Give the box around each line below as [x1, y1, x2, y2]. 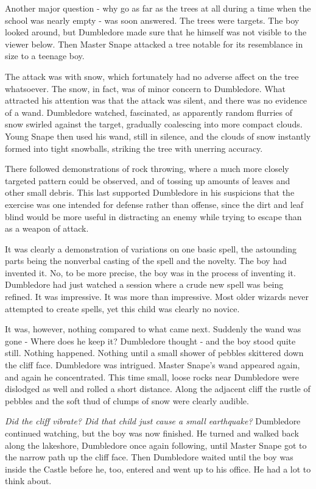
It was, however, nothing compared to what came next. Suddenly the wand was [5, 323, 301, 335]
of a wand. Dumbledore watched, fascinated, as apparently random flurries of [5, 105, 292, 118]
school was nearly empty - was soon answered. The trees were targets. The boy [5, 13, 300, 26]
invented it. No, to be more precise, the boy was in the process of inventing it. [5, 266, 296, 279]
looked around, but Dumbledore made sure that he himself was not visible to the [5, 26, 307, 38]
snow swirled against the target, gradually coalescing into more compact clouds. [5, 118, 303, 130]
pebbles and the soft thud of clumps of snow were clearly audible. [5, 394, 249, 407]
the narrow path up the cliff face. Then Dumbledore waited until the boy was [5, 451, 293, 463]
